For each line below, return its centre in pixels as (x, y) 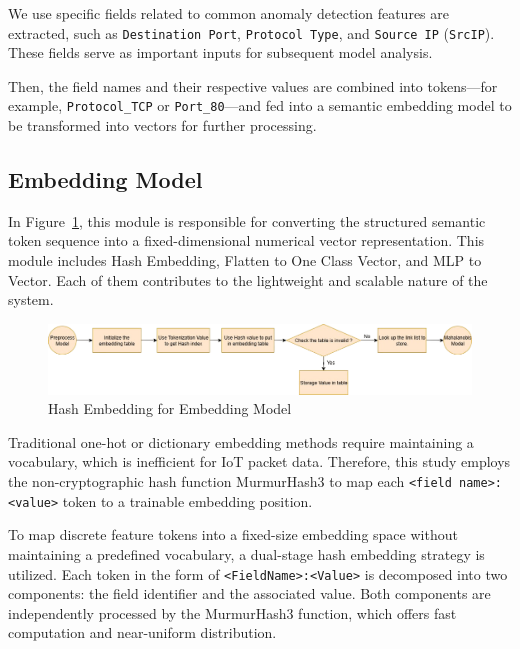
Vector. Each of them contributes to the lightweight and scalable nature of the (248, 279)
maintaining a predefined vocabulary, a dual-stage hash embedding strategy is (246, 553)
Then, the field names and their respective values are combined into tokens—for (253, 85)
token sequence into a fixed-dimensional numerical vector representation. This (246, 240)
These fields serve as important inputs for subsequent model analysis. (220, 52)
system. (31, 299)
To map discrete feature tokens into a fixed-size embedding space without (233, 534)
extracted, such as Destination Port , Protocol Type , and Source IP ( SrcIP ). (251, 32)
